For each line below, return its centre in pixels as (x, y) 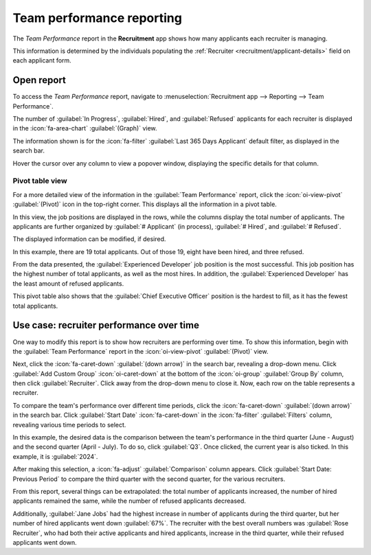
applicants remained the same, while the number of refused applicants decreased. (130, 501)
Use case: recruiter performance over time (106, 325)
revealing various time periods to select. (69, 424)
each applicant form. (42, 60)
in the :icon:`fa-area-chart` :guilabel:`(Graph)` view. (85, 128)
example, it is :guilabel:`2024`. (55, 456)
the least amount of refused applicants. (68, 283)
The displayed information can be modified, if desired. (89, 239)
